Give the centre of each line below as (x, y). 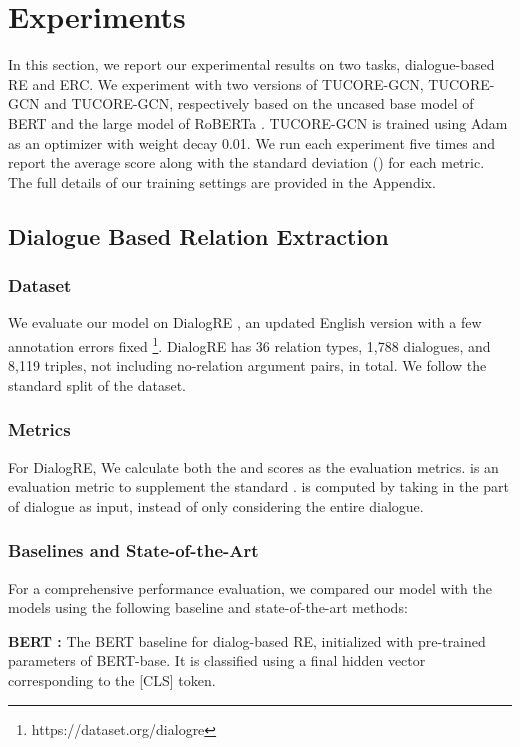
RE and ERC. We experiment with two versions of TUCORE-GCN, (216, 83)
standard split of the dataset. (97, 384)
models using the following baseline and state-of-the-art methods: (208, 607)
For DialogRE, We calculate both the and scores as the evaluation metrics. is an (253, 466)
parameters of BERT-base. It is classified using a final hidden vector (217, 660)
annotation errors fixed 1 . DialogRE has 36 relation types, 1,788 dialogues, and (249, 344)
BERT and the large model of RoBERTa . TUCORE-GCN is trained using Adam (258, 122)
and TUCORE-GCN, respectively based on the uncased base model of (259, 103)
